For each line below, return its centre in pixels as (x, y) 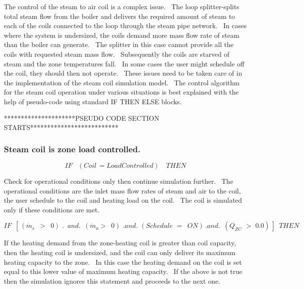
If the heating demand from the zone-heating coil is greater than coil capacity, (120, 243)
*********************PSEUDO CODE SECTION (82, 118)
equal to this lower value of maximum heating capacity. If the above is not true (123, 271)
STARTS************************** (61, 127)
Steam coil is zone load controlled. (72, 149)
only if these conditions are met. (52, 209)
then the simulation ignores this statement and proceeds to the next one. (112, 281)
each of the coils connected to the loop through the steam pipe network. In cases (125, 25)
